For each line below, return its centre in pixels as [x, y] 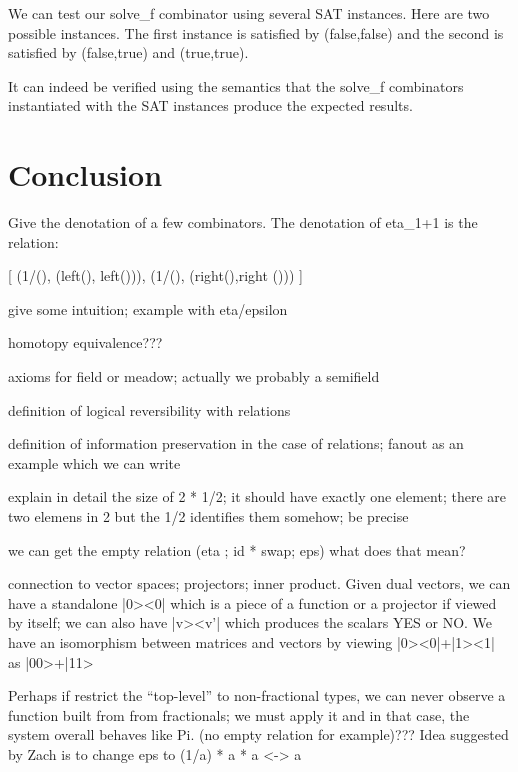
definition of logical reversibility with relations [149, 409]
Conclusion [85, 174]
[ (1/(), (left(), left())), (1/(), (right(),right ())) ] [155, 275]
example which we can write [94, 462]
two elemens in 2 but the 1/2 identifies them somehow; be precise [208, 516]
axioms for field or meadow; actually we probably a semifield [194, 376]
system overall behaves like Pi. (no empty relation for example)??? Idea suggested [258, 734]
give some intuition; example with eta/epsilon [148, 308]
